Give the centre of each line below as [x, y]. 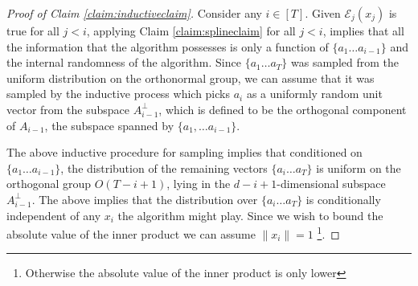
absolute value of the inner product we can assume [131, 233]
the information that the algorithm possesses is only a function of [168, 46]
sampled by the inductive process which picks [118, 94]
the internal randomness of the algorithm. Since [124, 62]
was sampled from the [345, 62]
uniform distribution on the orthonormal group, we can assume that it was [191, 78]
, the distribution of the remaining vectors [164, 168]
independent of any [54, 215]
